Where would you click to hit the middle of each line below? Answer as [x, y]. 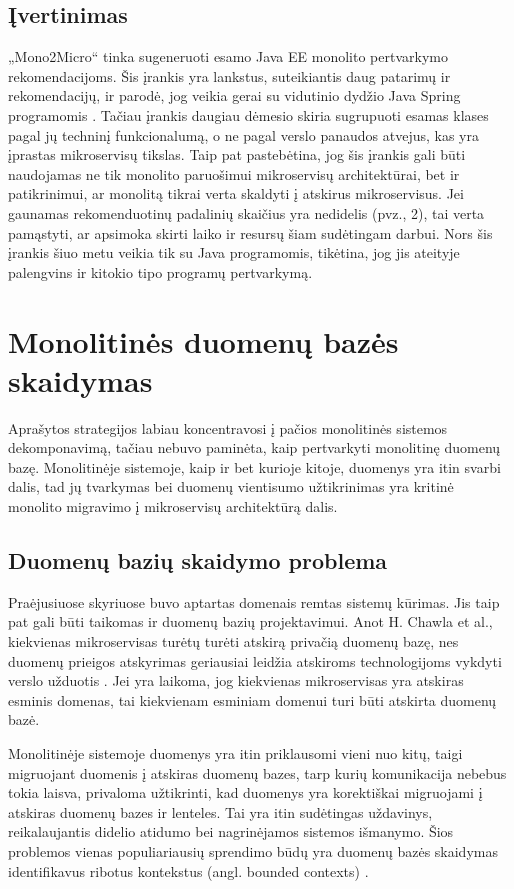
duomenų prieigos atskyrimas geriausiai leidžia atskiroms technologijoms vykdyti [255, 660]
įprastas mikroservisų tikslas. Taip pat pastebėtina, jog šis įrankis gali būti [237, 154]
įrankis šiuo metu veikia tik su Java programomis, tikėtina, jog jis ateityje [234, 252]
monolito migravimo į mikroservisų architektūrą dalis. [173, 506]
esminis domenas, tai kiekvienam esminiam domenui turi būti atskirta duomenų [252, 699]
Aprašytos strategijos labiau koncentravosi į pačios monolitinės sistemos [228, 427]
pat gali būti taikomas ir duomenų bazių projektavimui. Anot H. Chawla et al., [250, 621]
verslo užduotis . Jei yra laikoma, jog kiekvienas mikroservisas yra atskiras [236, 680]
